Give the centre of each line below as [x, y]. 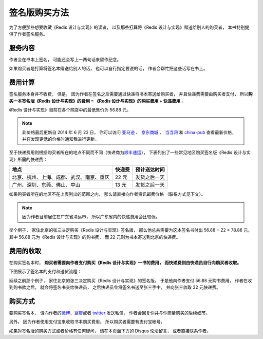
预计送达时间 [150, 169]
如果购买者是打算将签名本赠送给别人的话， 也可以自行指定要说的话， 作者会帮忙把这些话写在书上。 [108, 69]
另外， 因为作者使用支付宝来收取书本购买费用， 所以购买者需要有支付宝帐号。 [87, 322]
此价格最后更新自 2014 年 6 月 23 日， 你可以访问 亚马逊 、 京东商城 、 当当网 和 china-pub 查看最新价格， [129, 132]
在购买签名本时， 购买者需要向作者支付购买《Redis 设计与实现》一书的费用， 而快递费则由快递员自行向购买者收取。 [125, 263]
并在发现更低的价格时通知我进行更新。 [61, 139]
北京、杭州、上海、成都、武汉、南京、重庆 [61, 177]
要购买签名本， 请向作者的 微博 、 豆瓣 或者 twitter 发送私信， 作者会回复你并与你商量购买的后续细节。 [110, 313]
